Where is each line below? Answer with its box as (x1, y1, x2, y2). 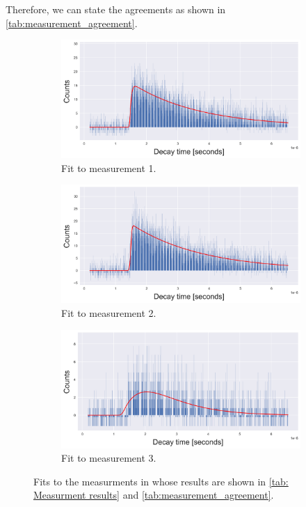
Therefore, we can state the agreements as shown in (6, 2, 226, 16)
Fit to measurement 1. (61, 160, 156, 175)
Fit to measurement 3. (61, 451, 156, 465)
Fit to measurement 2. (61, 305, 156, 320)
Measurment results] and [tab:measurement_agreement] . (33, 487, 274, 502)
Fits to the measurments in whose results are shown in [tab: (33, 474, 289, 488)
